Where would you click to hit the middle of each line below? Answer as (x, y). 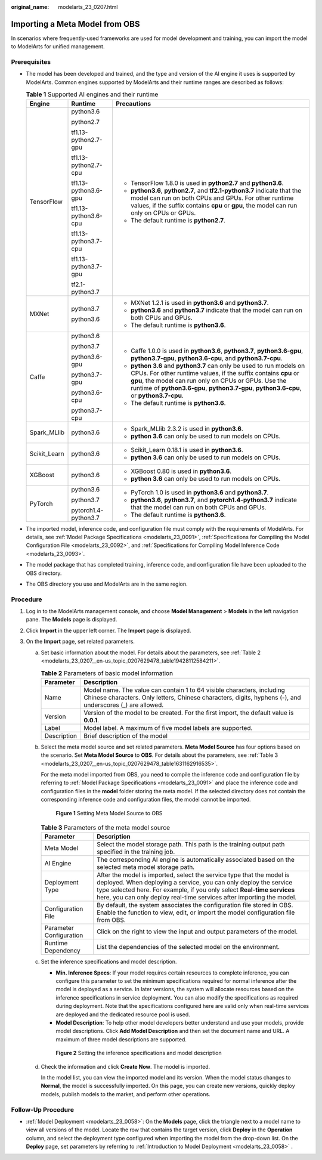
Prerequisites (31, 62)
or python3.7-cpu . (157, 395)
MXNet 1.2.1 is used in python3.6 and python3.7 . (199, 302)
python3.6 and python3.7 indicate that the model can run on (216, 310)
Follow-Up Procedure (43, 1109)
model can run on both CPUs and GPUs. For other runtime (212, 198)
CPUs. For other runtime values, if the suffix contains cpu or (215, 373)
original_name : (30, 7)
